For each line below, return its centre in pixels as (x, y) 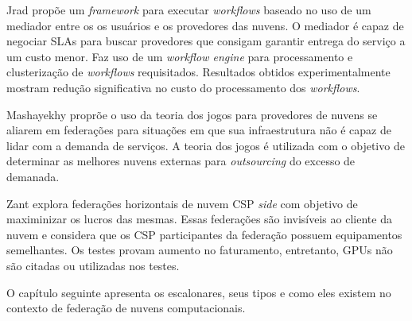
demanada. (33, 176)
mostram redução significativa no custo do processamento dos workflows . (183, 87)
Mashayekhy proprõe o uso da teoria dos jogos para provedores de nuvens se (192, 114)
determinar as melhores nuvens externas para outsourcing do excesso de (181, 161)
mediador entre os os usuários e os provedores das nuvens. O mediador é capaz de (205, 25)
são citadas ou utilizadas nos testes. (93, 265)
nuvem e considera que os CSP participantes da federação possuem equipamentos (204, 234)
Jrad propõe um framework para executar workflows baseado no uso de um (189, 10)
